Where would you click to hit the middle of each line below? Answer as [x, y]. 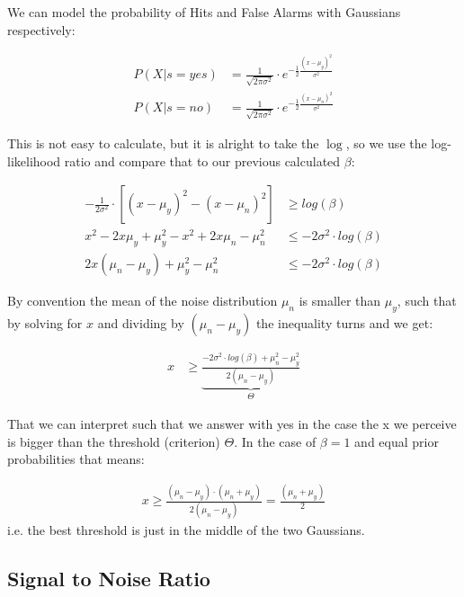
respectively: [41, 29]
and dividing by [141, 322]
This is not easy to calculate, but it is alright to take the [163, 143]
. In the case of [275, 441]
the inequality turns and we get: [344, 322]
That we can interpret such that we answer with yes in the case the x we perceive [232, 423]
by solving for [45, 322]
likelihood [34, 160]
